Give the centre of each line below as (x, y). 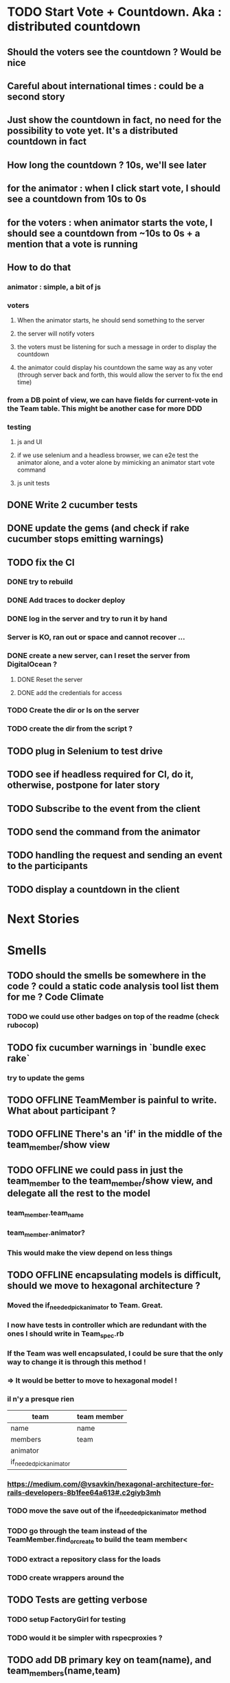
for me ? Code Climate (56, 997)
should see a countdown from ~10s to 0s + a (104, 233)
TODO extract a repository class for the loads (84, 1559)
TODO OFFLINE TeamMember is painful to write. (112, 1100)
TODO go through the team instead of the (77, 1530)
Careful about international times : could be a (106, 86)
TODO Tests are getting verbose (77, 1600)
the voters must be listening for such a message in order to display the (117, 347)
